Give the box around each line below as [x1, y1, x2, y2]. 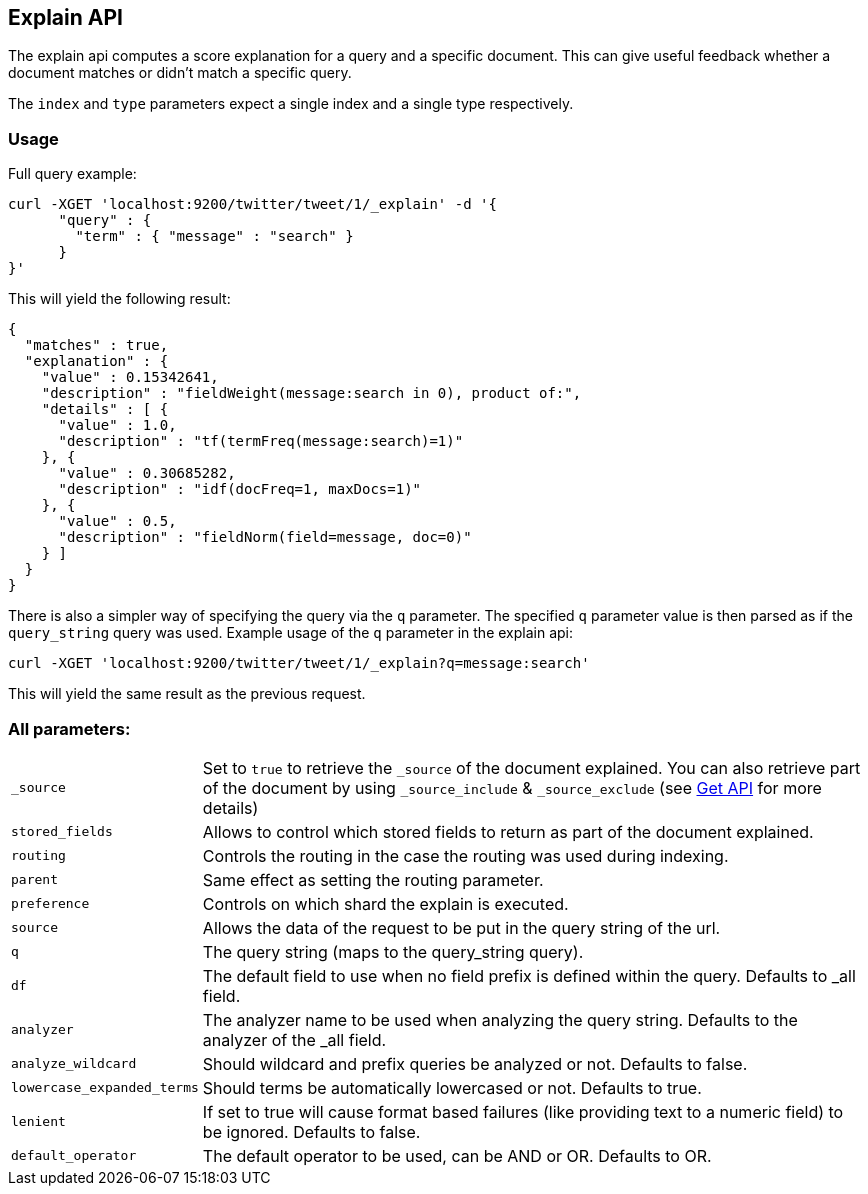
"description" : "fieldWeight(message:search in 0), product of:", [41, 385, 582, 402]
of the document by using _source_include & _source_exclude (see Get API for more [202, 777, 822, 798]
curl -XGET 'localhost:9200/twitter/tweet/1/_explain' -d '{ [8, 196, 497, 213]
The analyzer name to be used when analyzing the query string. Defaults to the [202, 1009, 798, 1030]
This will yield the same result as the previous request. [8, 685, 366, 703]
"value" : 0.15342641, [41, 369, 219, 386]
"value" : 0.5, [58, 513, 177, 530]
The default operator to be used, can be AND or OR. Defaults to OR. [202, 1145, 712, 1166]
